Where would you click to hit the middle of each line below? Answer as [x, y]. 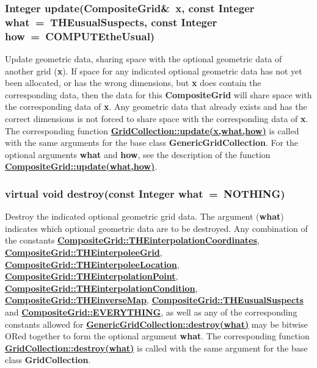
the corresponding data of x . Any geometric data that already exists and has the [156, 106]
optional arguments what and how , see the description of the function [138, 154]
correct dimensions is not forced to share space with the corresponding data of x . [157, 119]
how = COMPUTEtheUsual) [80, 36]
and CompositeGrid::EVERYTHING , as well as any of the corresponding [151, 312]
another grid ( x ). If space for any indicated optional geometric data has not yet [154, 70]
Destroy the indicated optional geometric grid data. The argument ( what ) [144, 216]
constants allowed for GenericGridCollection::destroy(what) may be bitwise [156, 324]
